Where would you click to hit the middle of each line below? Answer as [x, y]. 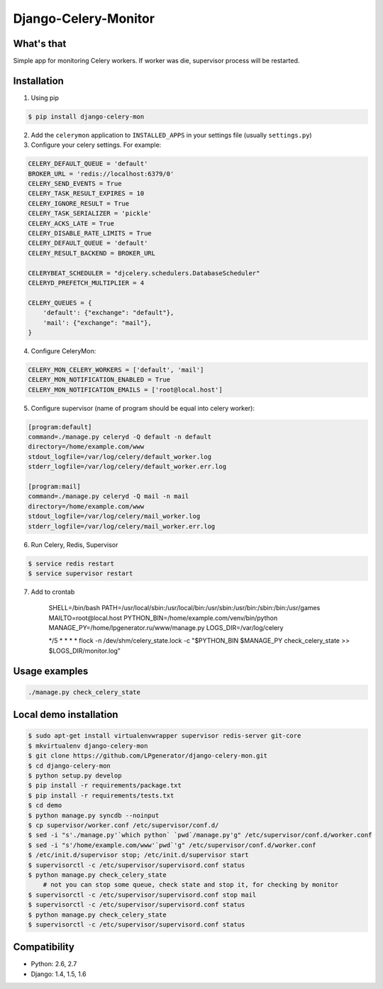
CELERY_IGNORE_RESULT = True [79, 203]
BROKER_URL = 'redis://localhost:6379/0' [101, 173]
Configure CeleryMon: [63, 350]
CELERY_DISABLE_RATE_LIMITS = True [90, 233]
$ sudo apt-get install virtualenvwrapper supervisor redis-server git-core [165, 736]
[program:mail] [54, 487]
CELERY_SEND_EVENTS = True [75, 184]
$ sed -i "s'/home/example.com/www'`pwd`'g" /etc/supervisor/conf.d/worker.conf [172, 845]
